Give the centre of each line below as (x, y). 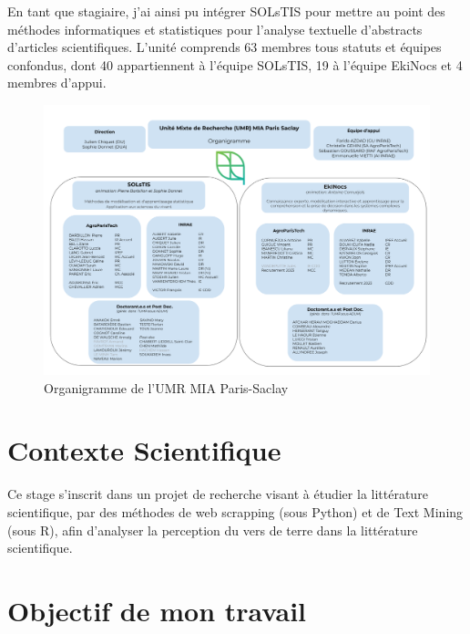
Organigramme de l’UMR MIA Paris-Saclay (166, 387)
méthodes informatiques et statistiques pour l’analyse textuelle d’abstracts (215, 29)
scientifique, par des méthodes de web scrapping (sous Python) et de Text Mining (235, 511)
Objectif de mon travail (157, 610)
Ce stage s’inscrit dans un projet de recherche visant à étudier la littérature (218, 494)
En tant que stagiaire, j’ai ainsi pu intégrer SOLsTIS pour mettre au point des (226, 11)
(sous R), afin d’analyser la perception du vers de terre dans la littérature (213, 530)
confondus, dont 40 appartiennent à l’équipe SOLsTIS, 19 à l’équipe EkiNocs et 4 (235, 64)
